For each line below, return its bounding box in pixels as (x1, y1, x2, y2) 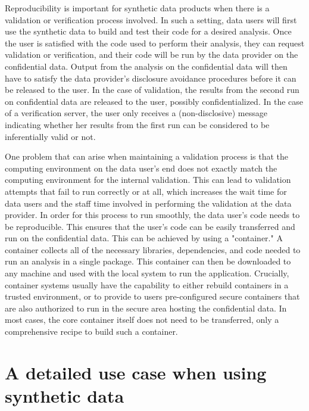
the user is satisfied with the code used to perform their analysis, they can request (5, 36, 305, 49)
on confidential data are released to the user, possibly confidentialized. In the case (5, 95, 303, 107)
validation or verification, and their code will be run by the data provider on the (5, 48, 298, 61)
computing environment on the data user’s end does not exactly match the (5, 161, 277, 174)
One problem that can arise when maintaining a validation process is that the (5, 150, 289, 163)
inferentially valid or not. (5, 130, 96, 142)
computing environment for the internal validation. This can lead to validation (5, 173, 291, 186)
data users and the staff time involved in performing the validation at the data (5, 197, 292, 209)
